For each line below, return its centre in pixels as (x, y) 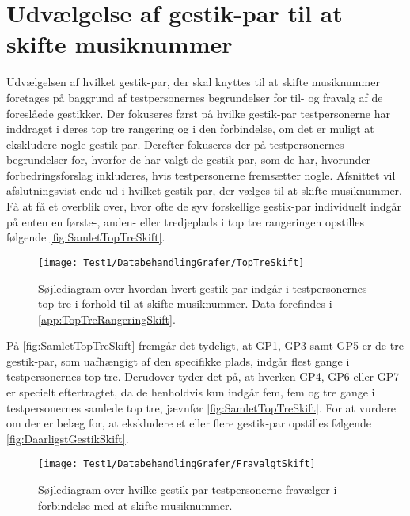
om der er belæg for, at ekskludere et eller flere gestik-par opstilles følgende (189, 423)
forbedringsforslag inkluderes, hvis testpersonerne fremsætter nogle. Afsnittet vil (201, 175)
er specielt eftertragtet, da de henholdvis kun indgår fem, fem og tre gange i (191, 392)
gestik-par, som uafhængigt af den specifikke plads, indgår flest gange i (178, 360)
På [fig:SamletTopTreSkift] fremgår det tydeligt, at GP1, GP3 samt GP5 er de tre (205, 345)
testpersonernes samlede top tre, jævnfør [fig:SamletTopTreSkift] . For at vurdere (201, 407)
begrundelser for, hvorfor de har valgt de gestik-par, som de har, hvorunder (188, 159)
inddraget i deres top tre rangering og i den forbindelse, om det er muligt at (190, 129)
